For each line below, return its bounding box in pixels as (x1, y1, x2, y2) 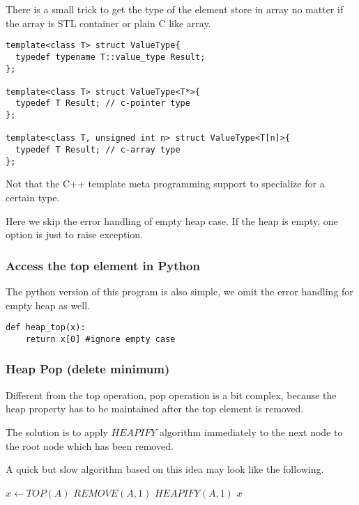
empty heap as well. (6, 297, 91, 312)
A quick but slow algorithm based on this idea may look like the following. (6, 462, 324, 476)
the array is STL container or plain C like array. (6, 15, 211, 30)
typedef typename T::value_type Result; (15, 52, 206, 62)
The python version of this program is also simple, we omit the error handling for (6, 284, 353, 298)
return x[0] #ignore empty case (25, 334, 176, 344)
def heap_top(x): (6, 323, 86, 333)
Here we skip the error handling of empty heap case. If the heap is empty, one (6, 213, 338, 228)
